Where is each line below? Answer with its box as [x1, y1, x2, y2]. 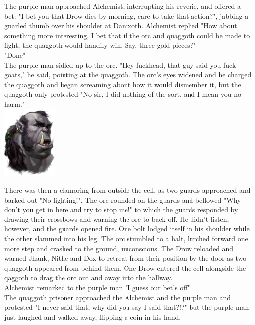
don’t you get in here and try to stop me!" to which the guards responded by [4, 204, 238, 215]
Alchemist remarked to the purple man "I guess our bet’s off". [4, 282, 192, 292]
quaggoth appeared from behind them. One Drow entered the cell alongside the [4, 262, 246, 273]
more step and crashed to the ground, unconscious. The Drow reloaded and [4, 243, 234, 253]
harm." [4, 98, 25, 108]
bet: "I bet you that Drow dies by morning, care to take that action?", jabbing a [4, 10, 249, 21]
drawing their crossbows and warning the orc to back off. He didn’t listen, [4, 214, 229, 224]
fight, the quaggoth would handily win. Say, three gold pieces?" [4, 40, 196, 50]
